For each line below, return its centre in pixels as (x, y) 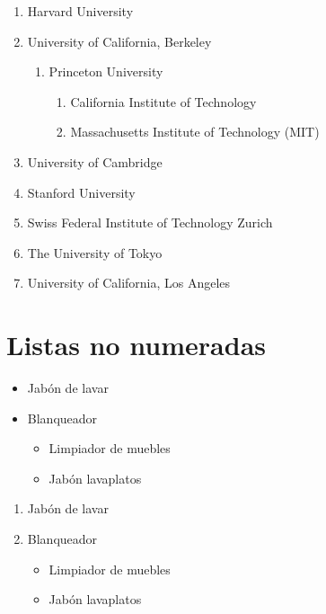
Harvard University (80, 11)
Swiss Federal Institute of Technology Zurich (150, 222)
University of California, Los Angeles (129, 283)
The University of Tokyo (95, 252)
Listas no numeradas (136, 345)
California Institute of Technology (163, 101)
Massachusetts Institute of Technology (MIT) (195, 132)
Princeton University (106, 71)
